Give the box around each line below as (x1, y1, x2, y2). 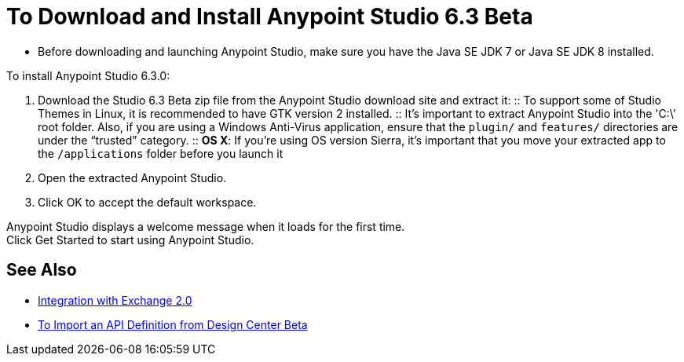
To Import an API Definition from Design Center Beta (38, 317, 308, 331)
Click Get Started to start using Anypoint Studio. (6, 232, 254, 247)
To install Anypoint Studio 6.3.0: (6, 68, 170, 82)
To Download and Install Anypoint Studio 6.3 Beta (6, 3, 533, 30)
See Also (6, 260, 77, 280)
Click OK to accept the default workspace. (38, 195, 257, 209)
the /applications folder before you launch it (38, 146, 283, 160)
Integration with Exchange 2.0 (38, 293, 192, 307)
